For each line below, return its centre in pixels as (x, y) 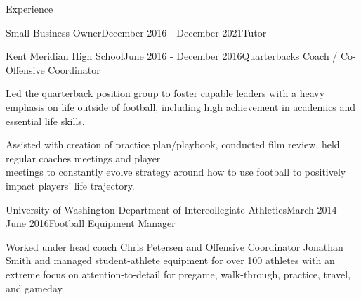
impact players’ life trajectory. (70, 185)
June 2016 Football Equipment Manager (91, 223)
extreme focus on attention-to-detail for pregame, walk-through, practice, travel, (178, 274)
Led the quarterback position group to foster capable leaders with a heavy (165, 93)
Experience (29, 8)
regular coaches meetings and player (83, 158)
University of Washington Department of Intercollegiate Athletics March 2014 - (175, 209)
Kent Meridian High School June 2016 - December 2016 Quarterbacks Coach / (172, 56)
